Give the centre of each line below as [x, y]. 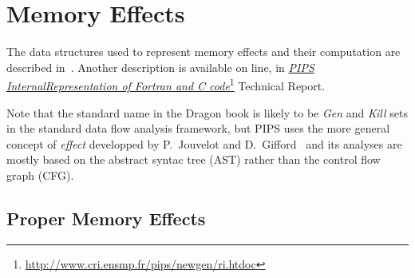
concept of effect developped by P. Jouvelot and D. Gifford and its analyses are [204, 143]
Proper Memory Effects [106, 218]
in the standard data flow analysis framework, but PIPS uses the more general [198, 128]
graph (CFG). [40, 175]
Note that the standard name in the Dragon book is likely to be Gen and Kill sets [207, 112]
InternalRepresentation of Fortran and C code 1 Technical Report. [166, 84]
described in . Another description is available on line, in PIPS [160, 67]
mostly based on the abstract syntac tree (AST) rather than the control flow [194, 159]
